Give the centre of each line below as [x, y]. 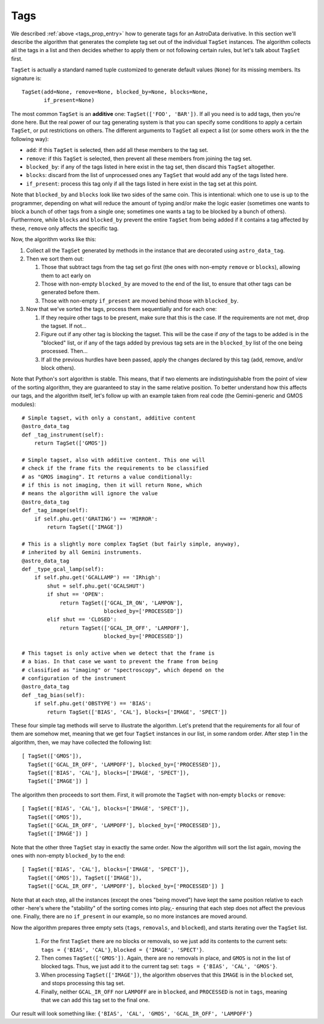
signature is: [26, 78]
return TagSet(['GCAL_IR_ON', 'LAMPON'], [121, 603]
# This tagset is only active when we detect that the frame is [118, 653]
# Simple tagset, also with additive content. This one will [113, 460]
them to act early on [66, 276]
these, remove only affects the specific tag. [65, 228]
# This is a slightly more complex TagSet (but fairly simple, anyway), [131, 544]
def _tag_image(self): [55, 510]
